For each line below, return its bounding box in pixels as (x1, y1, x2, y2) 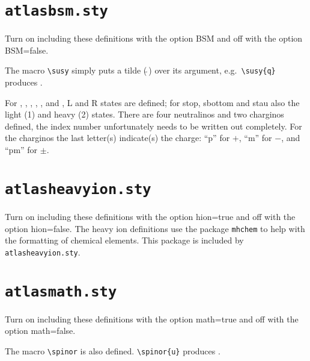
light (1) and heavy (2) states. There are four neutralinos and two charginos (5, 108, 284, 121)
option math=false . (5, 324, 76, 337)
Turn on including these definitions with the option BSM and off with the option (5, 32, 303, 45)
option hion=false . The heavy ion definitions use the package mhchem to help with (5, 222, 305, 234)
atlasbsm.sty (5, 2, 108, 20)
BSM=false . (5, 43, 49, 56)
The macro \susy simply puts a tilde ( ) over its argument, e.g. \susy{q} (5, 64, 276, 77)
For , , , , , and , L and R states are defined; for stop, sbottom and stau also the (5, 96, 300, 108)
